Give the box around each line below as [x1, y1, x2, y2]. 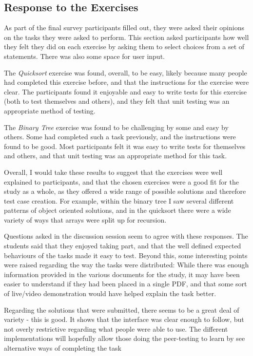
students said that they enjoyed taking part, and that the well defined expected [4, 241, 241, 251]
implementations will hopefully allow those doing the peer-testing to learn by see [4, 333, 245, 343]
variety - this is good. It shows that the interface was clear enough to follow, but [4, 314, 244, 324]
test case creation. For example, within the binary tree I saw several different [4, 195, 234, 206]
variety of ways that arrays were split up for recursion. [4, 214, 167, 225]
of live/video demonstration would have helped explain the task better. [4, 288, 216, 299]
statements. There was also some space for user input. [4, 51, 165, 61]
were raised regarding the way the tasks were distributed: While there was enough [4, 260, 249, 270]
